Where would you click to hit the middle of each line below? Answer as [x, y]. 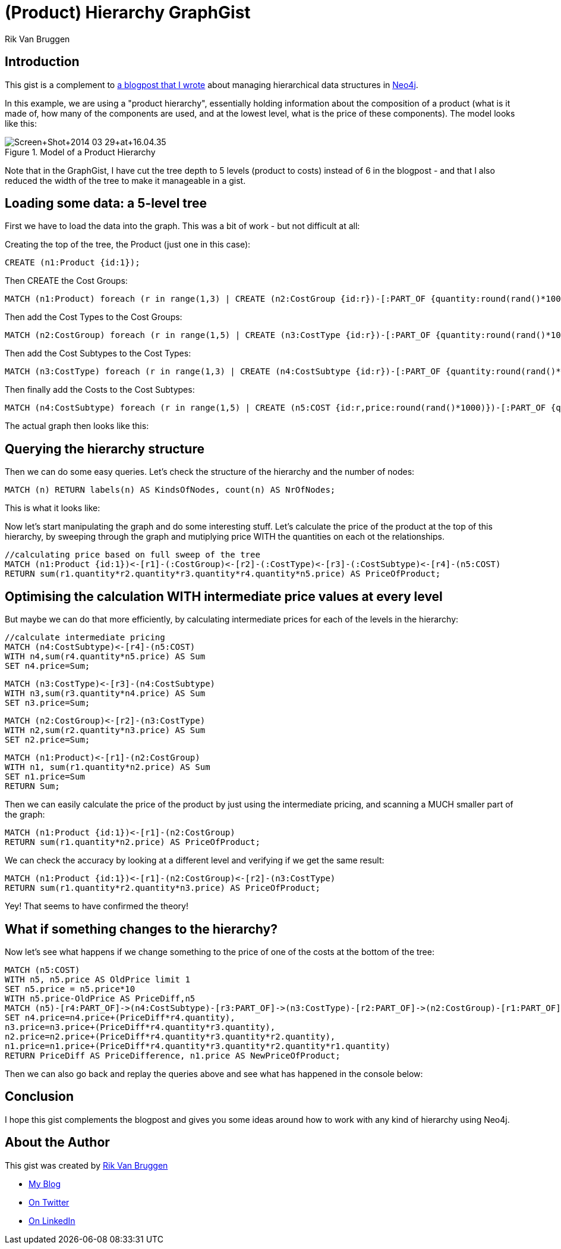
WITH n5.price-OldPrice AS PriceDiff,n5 [100, 998]
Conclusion [40, 1097]
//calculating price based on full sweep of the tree [133, 555]
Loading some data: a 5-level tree [106, 204]
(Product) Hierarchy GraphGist [128, 12]
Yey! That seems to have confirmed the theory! [97, 906]
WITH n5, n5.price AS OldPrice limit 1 [97, 979]
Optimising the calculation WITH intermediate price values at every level [224, 596]
